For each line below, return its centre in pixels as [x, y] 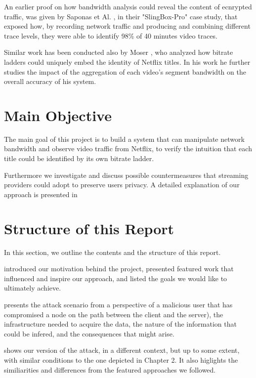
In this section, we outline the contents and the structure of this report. [112, 252]
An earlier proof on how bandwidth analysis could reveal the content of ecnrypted [128, 6]
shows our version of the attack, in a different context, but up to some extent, [122, 350]
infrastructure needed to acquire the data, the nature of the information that [120, 324]
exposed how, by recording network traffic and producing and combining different [127, 26]
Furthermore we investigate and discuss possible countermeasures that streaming [126, 175]
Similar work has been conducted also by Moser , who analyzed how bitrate [119, 52]
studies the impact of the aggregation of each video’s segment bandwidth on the [125, 71]
